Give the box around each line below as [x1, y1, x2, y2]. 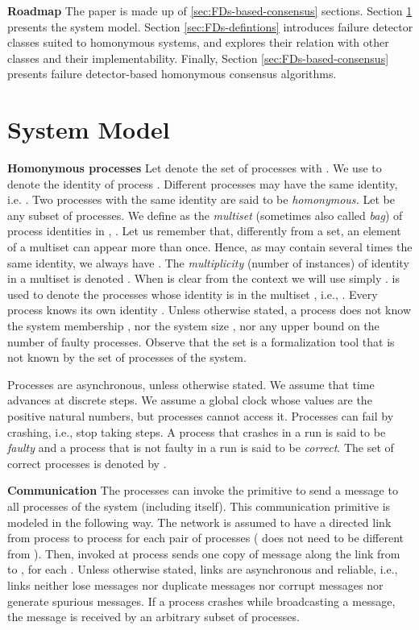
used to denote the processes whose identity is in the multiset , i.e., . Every [7, 285, 378, 302]
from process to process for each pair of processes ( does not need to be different [7, 529, 404, 546]
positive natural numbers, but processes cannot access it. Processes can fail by [7, 408, 394, 424]
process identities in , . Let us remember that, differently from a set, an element [7, 222, 401, 239]
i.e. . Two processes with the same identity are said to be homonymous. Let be [7, 191, 395, 208]
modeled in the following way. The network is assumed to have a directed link [7, 513, 392, 530]
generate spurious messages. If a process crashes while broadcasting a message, [7, 592, 396, 609]
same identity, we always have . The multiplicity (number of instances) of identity [7, 254, 409, 271]
